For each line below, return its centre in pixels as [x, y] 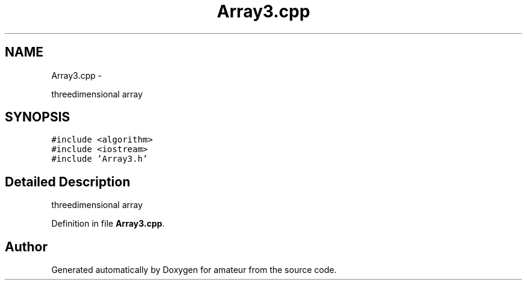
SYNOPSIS [38, 117]
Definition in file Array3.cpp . [108, 224]
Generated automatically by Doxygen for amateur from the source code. [194, 270]
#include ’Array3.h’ [100, 159]
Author [26, 247]
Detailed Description [68, 182]
